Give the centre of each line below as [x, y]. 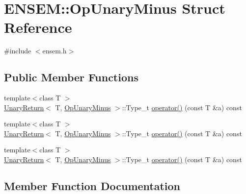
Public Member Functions [71, 77]
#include [18, 51]
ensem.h [55, 51]
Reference [38, 27]
